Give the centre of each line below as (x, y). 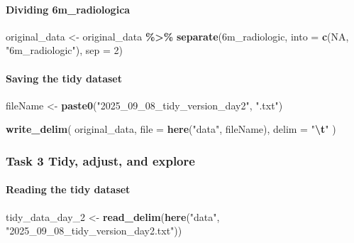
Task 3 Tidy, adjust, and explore (100, 160)
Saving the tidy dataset (64, 78)
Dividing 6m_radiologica (68, 9)
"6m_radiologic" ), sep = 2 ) (65, 50)
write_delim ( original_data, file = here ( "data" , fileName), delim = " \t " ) (171, 129)
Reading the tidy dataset (68, 189)
